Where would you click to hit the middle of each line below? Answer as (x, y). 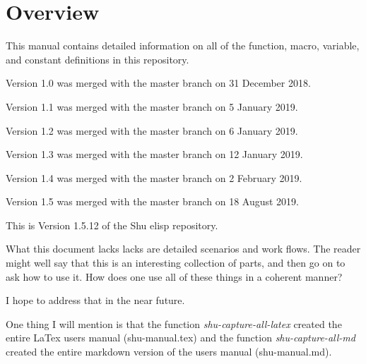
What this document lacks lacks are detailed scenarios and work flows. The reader (183, 249)
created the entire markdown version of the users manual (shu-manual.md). (169, 352)
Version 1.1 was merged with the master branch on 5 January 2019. (152, 106)
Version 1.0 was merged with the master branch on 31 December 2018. (158, 83)
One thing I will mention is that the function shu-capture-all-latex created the (174, 323)
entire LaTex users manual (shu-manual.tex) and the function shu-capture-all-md (181, 338)
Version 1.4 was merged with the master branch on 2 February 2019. (154, 177)
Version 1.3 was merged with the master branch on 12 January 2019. (154, 154)
